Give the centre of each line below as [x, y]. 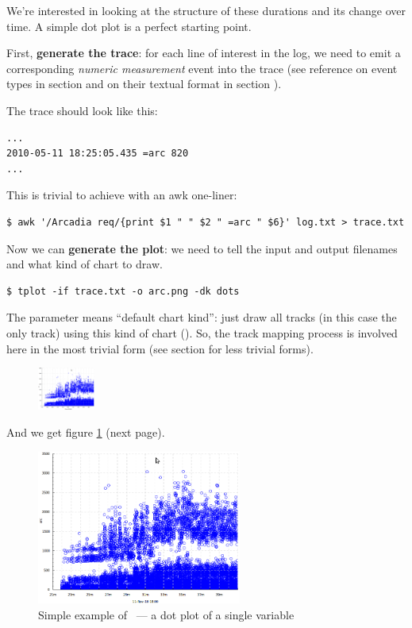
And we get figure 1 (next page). [86, 432]
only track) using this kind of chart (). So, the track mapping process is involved [202, 332]
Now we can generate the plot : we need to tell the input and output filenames [202, 248]
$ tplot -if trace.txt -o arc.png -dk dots [123, 291]
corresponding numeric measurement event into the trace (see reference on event [202, 68]
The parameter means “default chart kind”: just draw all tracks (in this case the [202, 317]
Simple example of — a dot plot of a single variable [166, 614]
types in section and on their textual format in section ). [144, 84]
